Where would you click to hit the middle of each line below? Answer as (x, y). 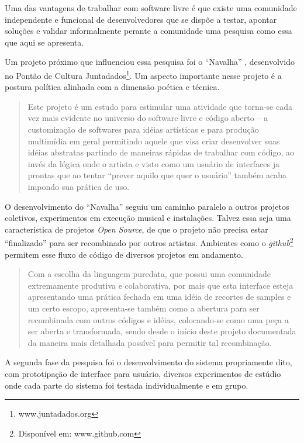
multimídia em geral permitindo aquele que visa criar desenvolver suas (154, 141)
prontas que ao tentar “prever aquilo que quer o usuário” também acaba (157, 175)
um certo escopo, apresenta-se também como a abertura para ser (144, 308)
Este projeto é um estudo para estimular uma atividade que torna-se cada (160, 106)
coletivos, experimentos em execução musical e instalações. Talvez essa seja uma (148, 218)
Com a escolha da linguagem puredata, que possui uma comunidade (149, 274)
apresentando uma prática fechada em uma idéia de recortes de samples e (159, 297)
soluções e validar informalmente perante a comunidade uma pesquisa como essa (148, 31)
